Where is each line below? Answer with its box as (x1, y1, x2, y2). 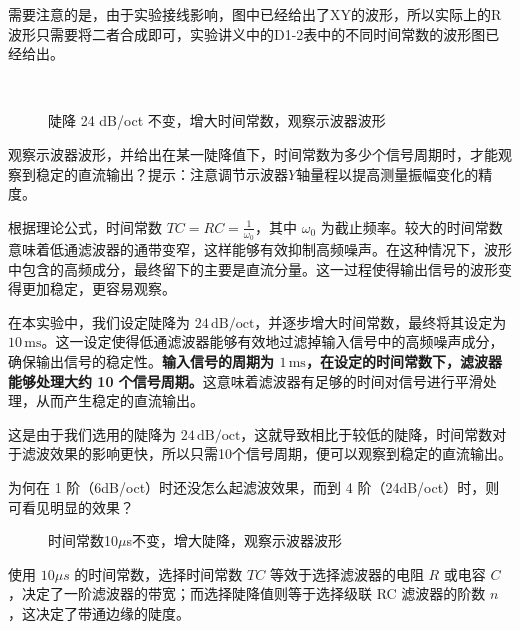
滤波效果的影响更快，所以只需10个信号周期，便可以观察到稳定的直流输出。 (21, 443, 512, 464)
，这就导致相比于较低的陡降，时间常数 (240, 423, 493, 444)
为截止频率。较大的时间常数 (320, 216, 503, 237)
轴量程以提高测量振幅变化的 (296, 163, 479, 184)
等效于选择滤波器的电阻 (269, 563, 424, 584)
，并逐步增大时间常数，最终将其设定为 (254, 311, 507, 332)
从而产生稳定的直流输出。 (35, 390, 204, 411)
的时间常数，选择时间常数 (74, 563, 243, 584)
